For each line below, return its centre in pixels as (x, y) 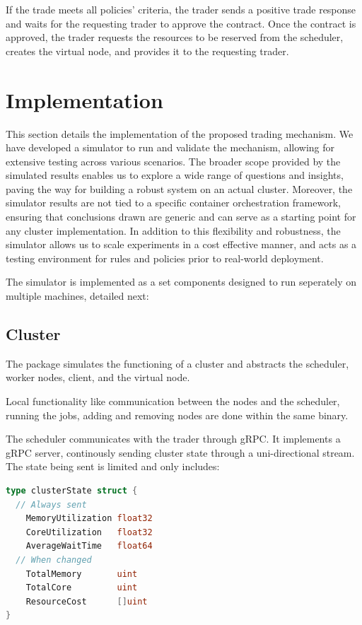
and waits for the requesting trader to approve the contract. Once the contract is (181, 23)
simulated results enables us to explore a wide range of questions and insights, (175, 175)
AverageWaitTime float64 (89, 546)
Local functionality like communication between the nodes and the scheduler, (173, 401)
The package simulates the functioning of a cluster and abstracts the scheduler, (177, 363)
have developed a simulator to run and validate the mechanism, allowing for (170, 147)
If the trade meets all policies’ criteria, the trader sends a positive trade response (181, 9)
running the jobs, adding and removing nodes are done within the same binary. (177, 415)
